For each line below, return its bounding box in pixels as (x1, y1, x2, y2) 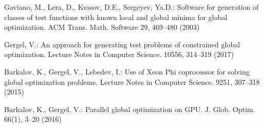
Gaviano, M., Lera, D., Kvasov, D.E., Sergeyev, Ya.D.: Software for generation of (4, 2, 259, 12)
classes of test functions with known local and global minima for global (4, 11, 228, 22)
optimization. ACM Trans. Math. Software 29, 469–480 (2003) (4, 22, 200, 32)
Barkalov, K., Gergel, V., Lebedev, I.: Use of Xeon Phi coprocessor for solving (4, 66, 250, 77)
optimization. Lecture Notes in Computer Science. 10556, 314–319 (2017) (4, 49, 234, 60)
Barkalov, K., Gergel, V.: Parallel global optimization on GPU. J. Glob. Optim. (4, 103, 255, 114)
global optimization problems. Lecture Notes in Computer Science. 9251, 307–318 (4, 76, 260, 87)
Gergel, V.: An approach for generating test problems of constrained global (4, 39, 240, 49)
